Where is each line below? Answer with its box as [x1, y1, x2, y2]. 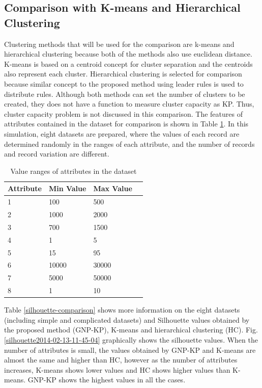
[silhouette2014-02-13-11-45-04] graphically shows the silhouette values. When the [4, 334, 258, 345]
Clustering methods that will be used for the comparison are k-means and [4, 38, 235, 49]
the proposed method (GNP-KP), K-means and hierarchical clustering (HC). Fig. [4, 324, 258, 335]
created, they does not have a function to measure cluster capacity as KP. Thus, [4, 98, 254, 109]
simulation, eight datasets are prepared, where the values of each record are [4, 128, 240, 139]
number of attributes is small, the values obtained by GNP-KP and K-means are [4, 344, 256, 355]
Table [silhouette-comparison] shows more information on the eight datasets [4, 304, 240, 315]
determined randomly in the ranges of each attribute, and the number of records [4, 138, 255, 149]
